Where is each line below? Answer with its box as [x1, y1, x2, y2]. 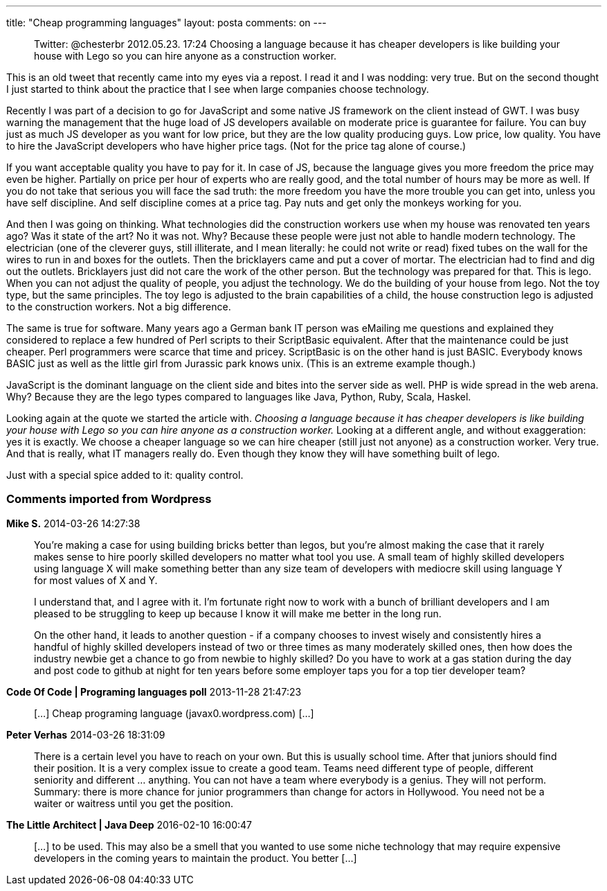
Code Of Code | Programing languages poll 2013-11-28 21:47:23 [6, 685, 302, 698]
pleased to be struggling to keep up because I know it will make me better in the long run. [34, 607, 442, 619]
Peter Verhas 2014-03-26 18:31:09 [6, 728, 165, 741]
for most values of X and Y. [34, 574, 158, 586]
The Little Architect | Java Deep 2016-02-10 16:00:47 [6, 818, 252, 831]
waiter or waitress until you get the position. [34, 797, 234, 809]
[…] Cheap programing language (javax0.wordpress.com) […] [34, 707, 314, 719]
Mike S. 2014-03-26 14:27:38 [6, 517, 141, 529]
